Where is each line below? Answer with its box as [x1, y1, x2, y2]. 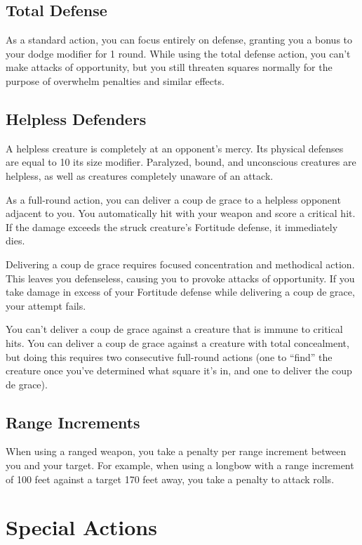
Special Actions [6, 513, 157, 541]
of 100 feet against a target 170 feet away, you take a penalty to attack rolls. [6, 471, 335, 486]
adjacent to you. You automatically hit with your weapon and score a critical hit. [6, 206, 356, 221]
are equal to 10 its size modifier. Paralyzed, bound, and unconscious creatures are [6, 155, 356, 169]
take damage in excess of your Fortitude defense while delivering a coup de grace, [6, 284, 355, 299]
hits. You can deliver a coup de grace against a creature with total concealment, [6, 335, 349, 350]
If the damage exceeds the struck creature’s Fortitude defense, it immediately [6, 219, 338, 234]
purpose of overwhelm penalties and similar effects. [6, 73, 224, 88]
